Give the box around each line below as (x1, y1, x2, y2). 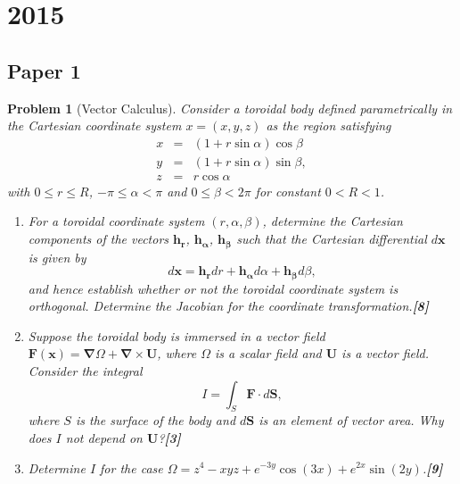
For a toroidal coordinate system (28, 212, 205, 230)
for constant (255, 181, 321, 200)
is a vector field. (341, 344, 429, 363)
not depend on (65, 428, 143, 446)
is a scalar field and (214, 344, 322, 363)
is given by (28, 247, 86, 266)
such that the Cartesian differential (236, 229, 427, 248)
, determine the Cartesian (262, 212, 403, 230)
